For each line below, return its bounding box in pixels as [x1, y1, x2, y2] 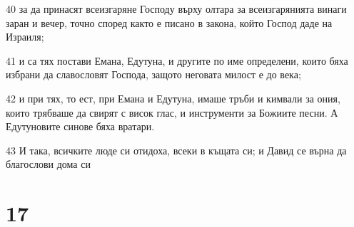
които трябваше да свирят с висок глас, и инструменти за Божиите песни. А [6, 105, 338, 120]
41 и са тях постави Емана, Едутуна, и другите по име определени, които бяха [6, 53, 348, 68]
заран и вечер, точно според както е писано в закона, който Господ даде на [6, 15, 333, 30]
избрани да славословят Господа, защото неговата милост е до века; [6, 67, 301, 82]
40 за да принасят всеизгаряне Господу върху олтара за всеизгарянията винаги [6, 1, 347, 16]
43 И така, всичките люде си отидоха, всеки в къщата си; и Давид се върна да [6, 142, 347, 157]
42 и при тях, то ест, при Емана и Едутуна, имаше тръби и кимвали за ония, [6, 90, 340, 105]
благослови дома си [6, 157, 91, 171]
